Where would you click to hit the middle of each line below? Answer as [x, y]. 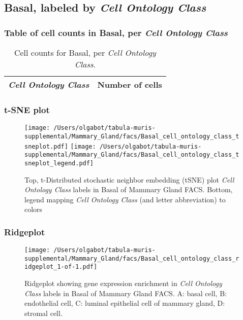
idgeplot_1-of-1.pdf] [61, 267]
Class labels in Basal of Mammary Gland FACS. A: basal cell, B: [126, 293]
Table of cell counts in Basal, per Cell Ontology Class [116, 32]
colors [34, 209]
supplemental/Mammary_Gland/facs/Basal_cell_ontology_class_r [132, 258]
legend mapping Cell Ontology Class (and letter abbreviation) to [125, 199]
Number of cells [130, 84]
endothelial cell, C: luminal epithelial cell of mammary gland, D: [125, 303]
